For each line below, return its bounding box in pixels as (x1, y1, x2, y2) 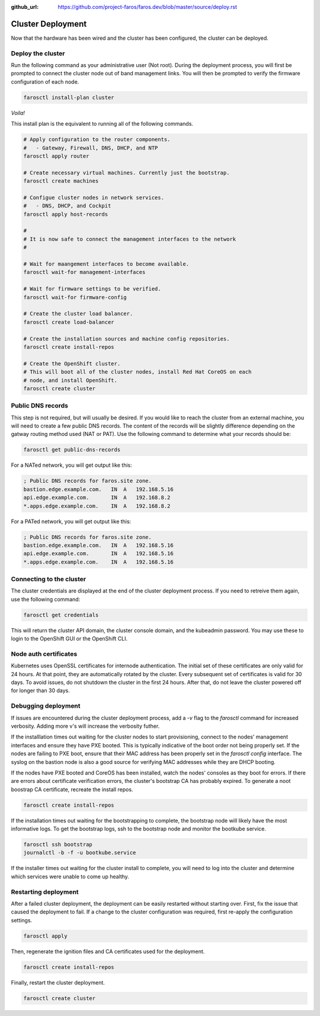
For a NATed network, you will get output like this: (11, 461, 133, 469)
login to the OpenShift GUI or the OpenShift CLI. (11, 635, 127, 642)
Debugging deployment (11, 702, 81, 710)
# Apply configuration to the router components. (23, 136, 171, 143)
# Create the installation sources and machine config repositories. (23, 335, 230, 342)
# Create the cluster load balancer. (23, 310, 133, 317)
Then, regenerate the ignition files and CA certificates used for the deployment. (11, 948, 205, 955)
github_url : (11, 4, 39, 10)
